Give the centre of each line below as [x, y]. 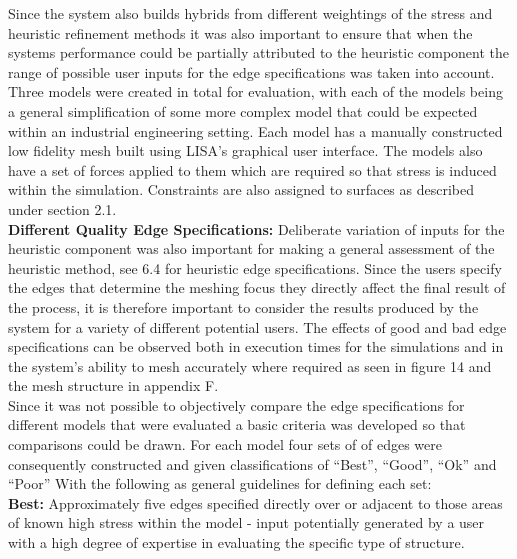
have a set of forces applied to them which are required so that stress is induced [252, 169]
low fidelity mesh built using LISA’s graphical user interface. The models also [245, 150]
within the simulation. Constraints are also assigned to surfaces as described [241, 189]
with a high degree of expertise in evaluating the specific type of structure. [236, 542]
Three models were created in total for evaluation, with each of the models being [255, 91]
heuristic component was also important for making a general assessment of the [251, 248]
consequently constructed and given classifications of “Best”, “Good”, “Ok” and [252, 463]
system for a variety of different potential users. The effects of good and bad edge [257, 326]
